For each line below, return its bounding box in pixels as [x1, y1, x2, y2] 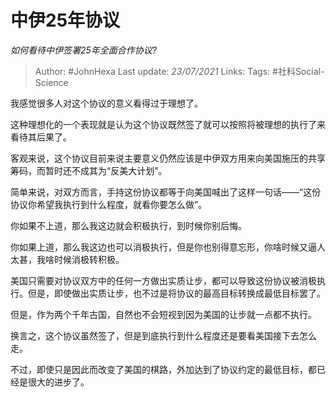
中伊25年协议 [10, 9, 121, 32]
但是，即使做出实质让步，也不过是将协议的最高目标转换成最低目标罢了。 [27, 287, 326, 299]
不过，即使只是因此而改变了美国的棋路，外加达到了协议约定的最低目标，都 [10, 363, 317, 375]
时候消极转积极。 [53, 253, 125, 265]
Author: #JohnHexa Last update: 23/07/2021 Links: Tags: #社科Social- [34, 65, 325, 77]
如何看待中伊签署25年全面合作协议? [10, 44, 157, 56]
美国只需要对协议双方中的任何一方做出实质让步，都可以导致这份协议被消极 [10, 274, 317, 286]
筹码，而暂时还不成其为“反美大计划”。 [10, 164, 168, 176]
